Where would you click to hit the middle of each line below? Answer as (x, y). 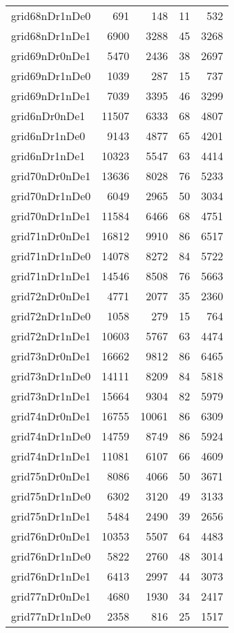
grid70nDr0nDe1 (51, 176)
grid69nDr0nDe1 (51, 56)
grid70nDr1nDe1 (51, 216)
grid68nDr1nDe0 (51, 16)
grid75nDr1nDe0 (51, 496)
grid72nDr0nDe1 (51, 296)
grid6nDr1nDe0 (48, 136)
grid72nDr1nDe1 (51, 336)
